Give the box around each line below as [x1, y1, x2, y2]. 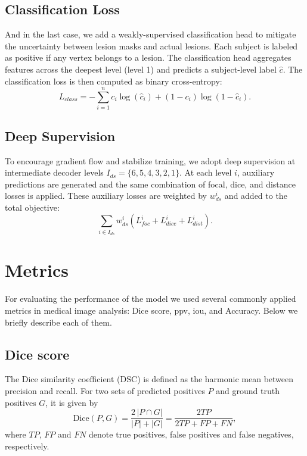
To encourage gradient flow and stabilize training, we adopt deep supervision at [5, 154, 296, 167]
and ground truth [216, 384, 280, 396]
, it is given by [45, 396, 98, 408]
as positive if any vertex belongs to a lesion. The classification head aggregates [5, 51, 292, 64]
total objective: [5, 201, 60, 213]
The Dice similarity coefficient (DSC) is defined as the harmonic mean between [5, 373, 294, 385]
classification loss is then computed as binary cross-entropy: [5, 74, 222, 87]
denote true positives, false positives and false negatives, [89, 428, 294, 441]
